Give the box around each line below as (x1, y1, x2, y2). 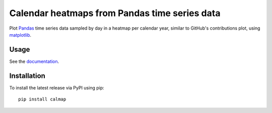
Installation (9, 71, 45, 80)
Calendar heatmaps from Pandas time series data (9, 8, 221, 19)
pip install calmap (18, 96, 66, 102)
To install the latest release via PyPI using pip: (9, 84, 104, 90)
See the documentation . (9, 58, 59, 64)
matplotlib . (9, 32, 32, 38)
